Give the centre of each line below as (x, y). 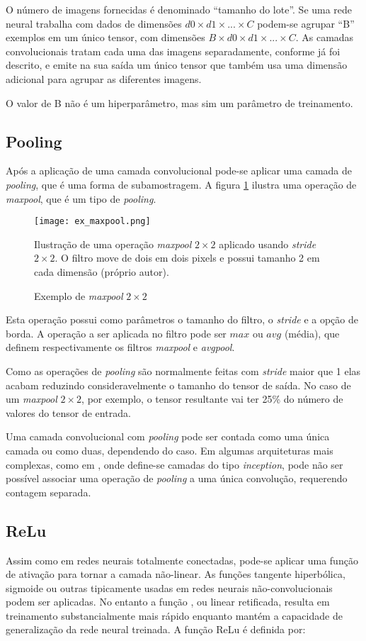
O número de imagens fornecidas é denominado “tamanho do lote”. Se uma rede (179, 9)
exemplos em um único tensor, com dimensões (105, 37)
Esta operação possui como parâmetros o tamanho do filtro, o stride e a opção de (182, 319)
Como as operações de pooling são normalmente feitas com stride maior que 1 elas (183, 370)
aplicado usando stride (268, 244)
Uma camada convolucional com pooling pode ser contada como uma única (168, 436)
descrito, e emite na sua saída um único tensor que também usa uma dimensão (177, 65)
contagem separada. (48, 492)
